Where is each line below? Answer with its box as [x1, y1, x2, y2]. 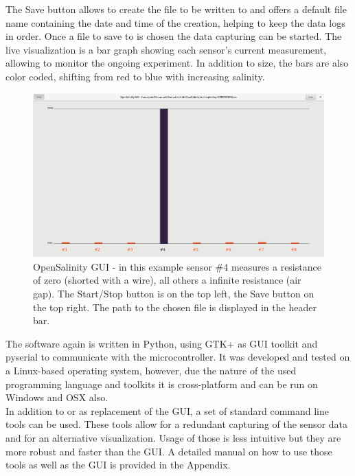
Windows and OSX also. [5, 390, 108, 405]
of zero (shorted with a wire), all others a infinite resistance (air [33, 273, 301, 287]
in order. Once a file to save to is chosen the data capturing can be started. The [5, 29, 342, 43]
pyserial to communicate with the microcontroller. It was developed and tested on [5, 350, 350, 364]
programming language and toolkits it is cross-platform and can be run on [5, 376, 318, 391]
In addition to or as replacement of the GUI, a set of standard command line [5, 403, 329, 418]
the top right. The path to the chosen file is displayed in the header [33, 299, 317, 314]
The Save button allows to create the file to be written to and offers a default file [5, 2, 347, 16]
